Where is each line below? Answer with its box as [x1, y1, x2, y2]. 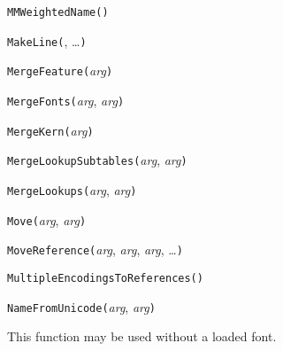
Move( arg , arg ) [7, 210, 87, 229]
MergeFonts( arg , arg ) [7, 90, 125, 109]
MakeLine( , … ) [7, 31, 87, 50]
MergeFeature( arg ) [7, 61, 113, 80]
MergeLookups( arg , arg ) [7, 180, 137, 199]
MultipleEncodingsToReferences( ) [7, 271, 203, 285]
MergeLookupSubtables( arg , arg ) [7, 151, 187, 169]
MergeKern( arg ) [7, 121, 94, 139]
